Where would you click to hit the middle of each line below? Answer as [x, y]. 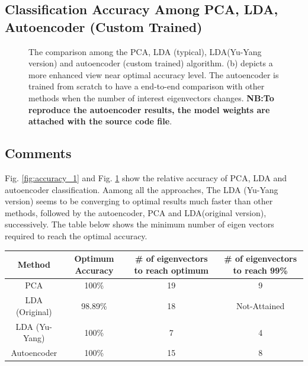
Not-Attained [260, 306]
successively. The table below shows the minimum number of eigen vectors [139, 224]
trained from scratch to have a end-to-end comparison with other [147, 86]
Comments [38, 153]
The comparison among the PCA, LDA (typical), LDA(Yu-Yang [145, 51]
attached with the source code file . [100, 121]
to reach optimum [171, 270]
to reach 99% [260, 270]
